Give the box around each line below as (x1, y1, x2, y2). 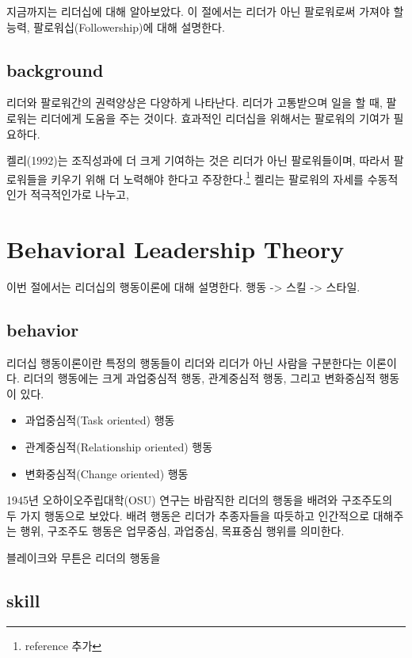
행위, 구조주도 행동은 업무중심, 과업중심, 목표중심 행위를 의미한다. (20, 523, 345, 539)
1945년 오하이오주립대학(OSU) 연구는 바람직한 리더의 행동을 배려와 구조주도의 (6, 492, 393, 508)
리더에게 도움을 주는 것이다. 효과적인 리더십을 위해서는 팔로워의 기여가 (40, 109, 390, 126)
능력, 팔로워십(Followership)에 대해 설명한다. (6, 18, 225, 35)
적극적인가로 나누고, (30, 186, 129, 203)
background (6, 57, 104, 82)
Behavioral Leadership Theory (6, 232, 345, 264)
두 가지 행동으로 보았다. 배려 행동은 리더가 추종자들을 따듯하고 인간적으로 (6, 507, 370, 523)
